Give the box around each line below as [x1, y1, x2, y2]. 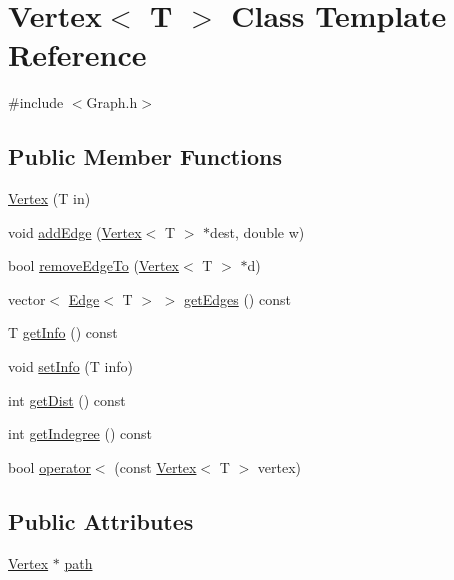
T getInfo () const [8, 322, 118, 343]
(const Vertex [114, 456, 197, 477]
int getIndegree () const [8, 423, 153, 444]
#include [8, 92, 64, 113]
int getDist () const [8, 389, 126, 410]
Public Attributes [8, 505, 194, 536]
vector [8, 288, 46, 309]
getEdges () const [184, 288, 291, 309]
